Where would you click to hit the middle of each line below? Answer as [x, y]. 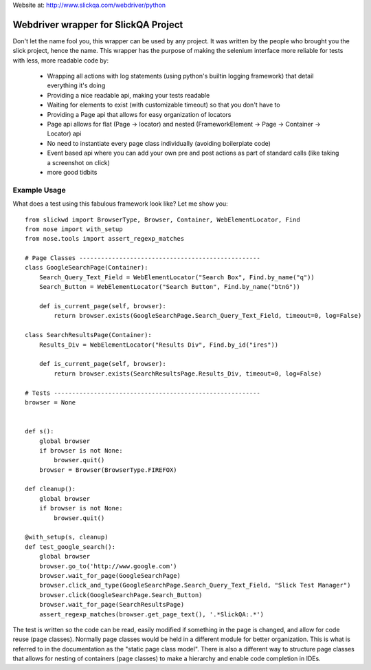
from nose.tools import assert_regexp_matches [105, 239]
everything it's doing [76, 85]
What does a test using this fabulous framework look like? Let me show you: [120, 204]
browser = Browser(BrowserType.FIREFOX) [108, 470]
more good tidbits [72, 172]
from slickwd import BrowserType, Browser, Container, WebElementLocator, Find [162, 219]
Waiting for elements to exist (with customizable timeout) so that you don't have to [164, 105]
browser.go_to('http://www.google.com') [108, 566]
